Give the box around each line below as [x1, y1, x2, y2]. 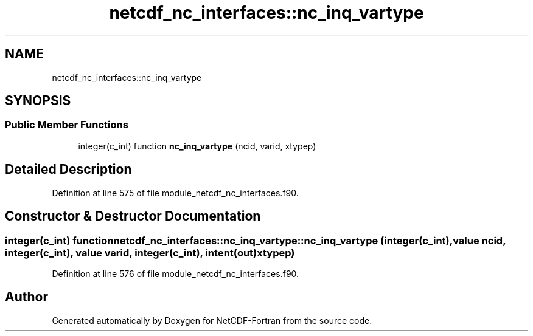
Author [5, 289, 48, 305]
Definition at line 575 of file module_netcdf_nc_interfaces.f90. [52, 187, 299, 198]
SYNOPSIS [5, 93, 71, 109]
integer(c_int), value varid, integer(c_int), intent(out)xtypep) [5, 246, 295, 259]
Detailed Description [5, 162, 132, 177]
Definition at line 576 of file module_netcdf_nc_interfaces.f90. [52, 268, 299, 279]
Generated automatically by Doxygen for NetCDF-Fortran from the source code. [52, 315, 372, 326]
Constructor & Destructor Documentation [5, 208, 261, 224]
